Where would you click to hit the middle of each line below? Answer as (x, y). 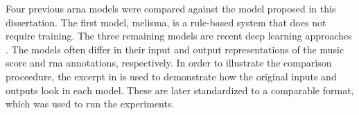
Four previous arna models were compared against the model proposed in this (171, 8)
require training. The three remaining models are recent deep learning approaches (179, 36)
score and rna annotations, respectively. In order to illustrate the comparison (169, 63)
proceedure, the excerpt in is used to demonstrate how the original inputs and (171, 76)
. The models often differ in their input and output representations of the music (175, 49)
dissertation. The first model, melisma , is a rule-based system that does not (166, 22)
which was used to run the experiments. (90, 104)
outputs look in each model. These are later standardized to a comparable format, (180, 90)
